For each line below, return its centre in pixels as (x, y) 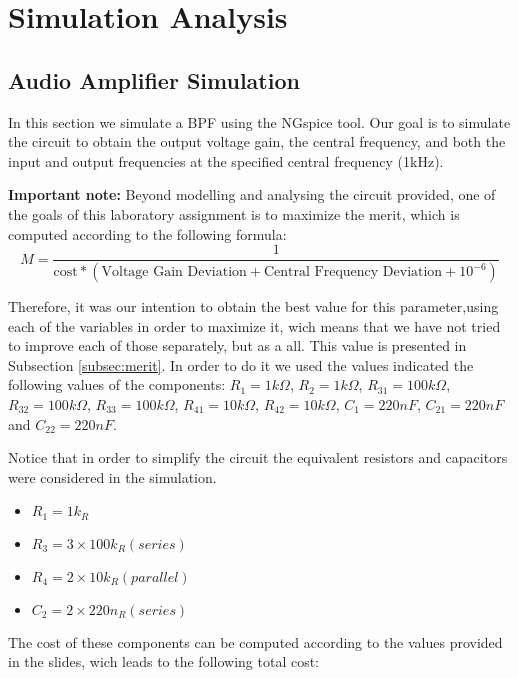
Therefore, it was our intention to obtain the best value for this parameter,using (253, 306)
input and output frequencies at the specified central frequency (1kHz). (226, 160)
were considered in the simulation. (112, 476)
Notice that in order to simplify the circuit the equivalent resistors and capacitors (258, 457)
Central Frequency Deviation (353, 272)
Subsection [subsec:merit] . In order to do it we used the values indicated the (241, 364)
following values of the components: (117, 384)
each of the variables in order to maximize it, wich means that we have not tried (254, 325)
